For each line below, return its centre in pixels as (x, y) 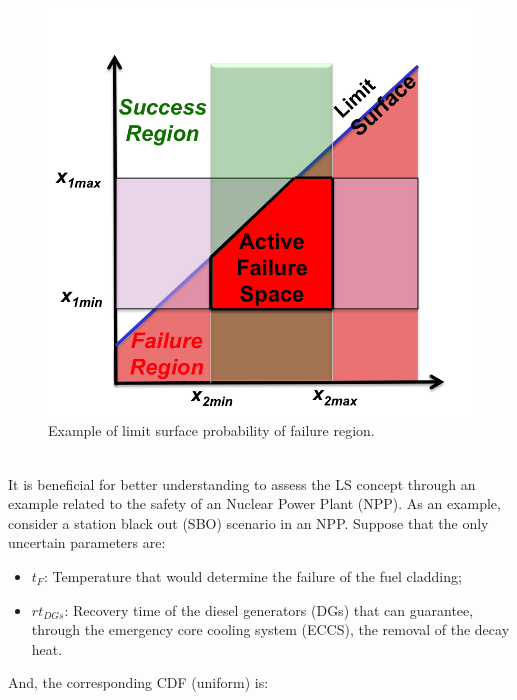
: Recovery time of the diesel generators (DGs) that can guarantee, (269, 609)
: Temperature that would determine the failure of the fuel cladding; (252, 575)
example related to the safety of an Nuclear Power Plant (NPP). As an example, (254, 503)
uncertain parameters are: (87, 542)
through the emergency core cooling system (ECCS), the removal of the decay (270, 629)
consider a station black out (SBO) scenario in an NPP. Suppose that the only (248, 522)
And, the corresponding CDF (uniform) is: (138, 682)
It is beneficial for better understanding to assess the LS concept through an (242, 483)
